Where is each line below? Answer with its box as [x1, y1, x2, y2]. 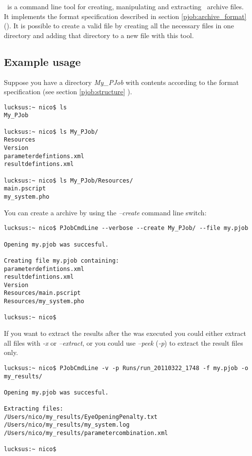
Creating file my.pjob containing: [4, 257, 119, 264]
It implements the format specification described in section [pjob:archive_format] [4, 11, 247, 21]
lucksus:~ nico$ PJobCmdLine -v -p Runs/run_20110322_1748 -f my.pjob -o [4, 364, 249, 372]
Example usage [4, 54, 81, 69]
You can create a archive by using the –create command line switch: [4, 207, 207, 217]
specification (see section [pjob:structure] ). [4, 86, 132, 97]
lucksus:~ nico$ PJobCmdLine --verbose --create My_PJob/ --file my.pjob [4, 225, 249, 232]
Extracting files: [4, 405, 63, 413]
